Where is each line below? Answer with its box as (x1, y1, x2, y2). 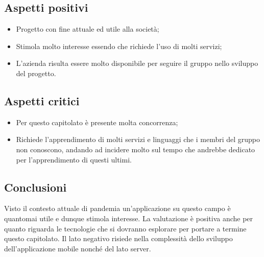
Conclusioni (4, 179, 67, 195)
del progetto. (16, 67, 56, 78)
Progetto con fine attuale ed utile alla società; (16, 24, 159, 34)
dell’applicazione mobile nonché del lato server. (4, 243, 151, 253)
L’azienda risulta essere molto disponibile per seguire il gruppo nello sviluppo (16, 58, 258, 68)
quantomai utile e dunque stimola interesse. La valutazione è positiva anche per (4, 213, 253, 223)
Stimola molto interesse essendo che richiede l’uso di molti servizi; (16, 40, 222, 51)
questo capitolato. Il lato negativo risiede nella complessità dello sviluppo (4, 233, 233, 244)
